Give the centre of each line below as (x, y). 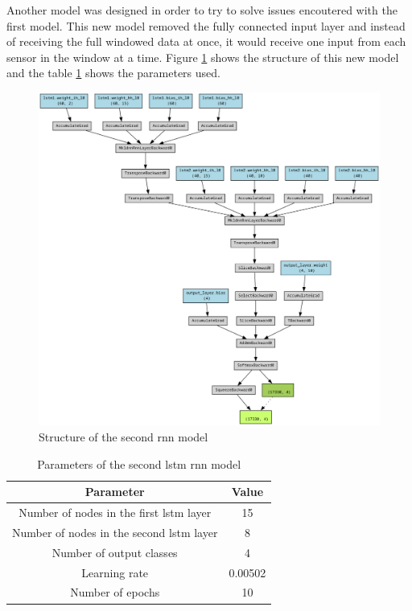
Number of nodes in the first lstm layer (115, 513)
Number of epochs (115, 592)
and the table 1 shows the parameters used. (113, 73)
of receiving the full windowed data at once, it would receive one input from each (206, 41)
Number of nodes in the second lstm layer (115, 532)
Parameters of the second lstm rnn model (139, 463)
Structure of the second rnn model (124, 437)
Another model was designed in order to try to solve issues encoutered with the (202, 10)
